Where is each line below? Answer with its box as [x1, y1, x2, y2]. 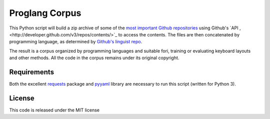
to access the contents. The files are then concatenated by [118, 31, 240, 37]
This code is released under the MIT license [9, 107, 100, 113]
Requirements [9, 68, 54, 76]
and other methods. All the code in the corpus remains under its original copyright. [9, 55, 179, 61]
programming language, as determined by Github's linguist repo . [9, 39, 142, 45]
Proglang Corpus [9, 7, 81, 18]
